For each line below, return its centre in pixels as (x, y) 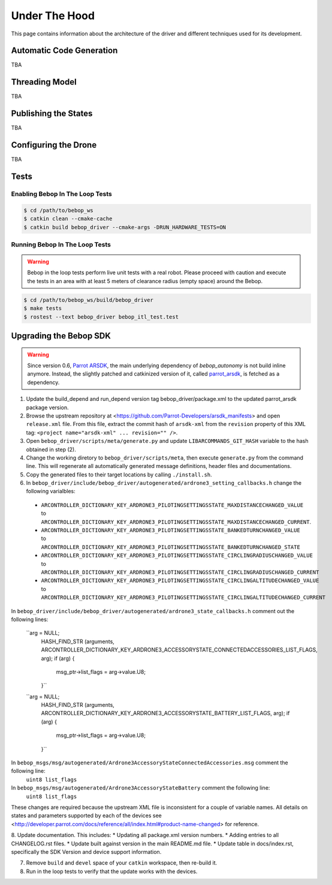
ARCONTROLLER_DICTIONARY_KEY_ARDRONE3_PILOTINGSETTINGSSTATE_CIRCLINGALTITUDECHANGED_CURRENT (183, 598)
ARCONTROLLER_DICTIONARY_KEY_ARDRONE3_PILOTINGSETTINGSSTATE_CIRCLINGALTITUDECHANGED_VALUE (180, 581)
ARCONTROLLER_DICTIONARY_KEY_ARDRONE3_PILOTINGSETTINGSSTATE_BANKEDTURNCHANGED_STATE (171, 547)
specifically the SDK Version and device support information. (86, 851)
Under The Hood (53, 16)
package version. (47, 407)
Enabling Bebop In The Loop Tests (61, 194)
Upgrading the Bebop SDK (61, 336)
